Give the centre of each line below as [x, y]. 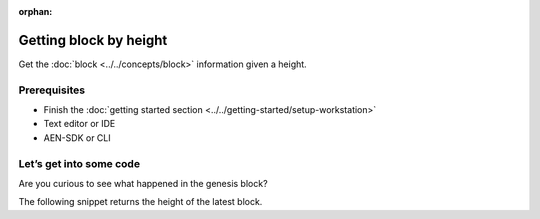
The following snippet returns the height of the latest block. [140, 202]
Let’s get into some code [79, 163]
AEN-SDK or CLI [77, 137]
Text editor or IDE [79, 124]
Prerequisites [51, 90]
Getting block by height [93, 40]
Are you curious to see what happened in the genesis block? [143, 183]
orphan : [35, 11]
